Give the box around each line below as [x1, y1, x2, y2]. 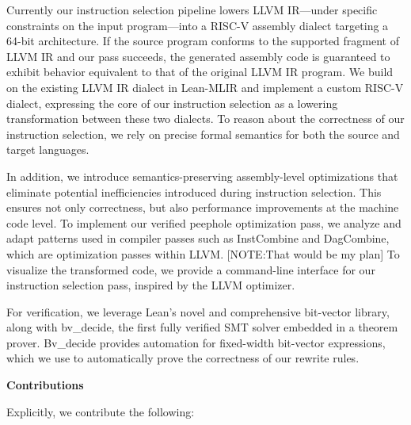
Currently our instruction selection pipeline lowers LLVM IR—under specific [6, 2, 378, 17]
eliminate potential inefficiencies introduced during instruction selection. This [6, 183, 382, 200]
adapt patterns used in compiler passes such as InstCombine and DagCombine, [6, 230, 390, 247]
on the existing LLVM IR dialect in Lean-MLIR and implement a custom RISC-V [6, 78, 404, 95]
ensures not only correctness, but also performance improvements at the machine [6, 199, 399, 216]
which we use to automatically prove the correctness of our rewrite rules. [6, 350, 360, 366]
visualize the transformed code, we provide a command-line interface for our [6, 261, 375, 278]
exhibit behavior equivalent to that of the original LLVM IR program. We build [6, 63, 394, 80]
